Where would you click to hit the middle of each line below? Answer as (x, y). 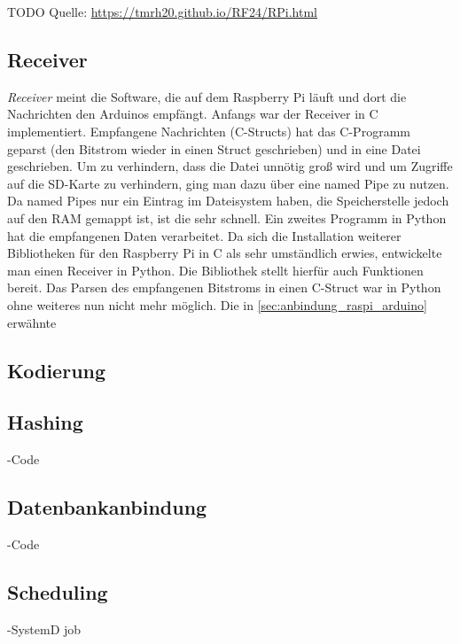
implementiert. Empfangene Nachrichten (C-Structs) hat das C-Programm (209, 131)
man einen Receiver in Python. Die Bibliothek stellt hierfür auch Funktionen (215, 270)
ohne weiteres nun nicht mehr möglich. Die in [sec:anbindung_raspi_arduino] (217, 304)
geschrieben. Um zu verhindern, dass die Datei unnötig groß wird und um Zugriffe (230, 166)
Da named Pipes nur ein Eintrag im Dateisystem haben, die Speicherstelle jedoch (228, 201)
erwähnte (32, 322)
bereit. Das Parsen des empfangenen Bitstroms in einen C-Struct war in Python (224, 287)
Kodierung (57, 370)
